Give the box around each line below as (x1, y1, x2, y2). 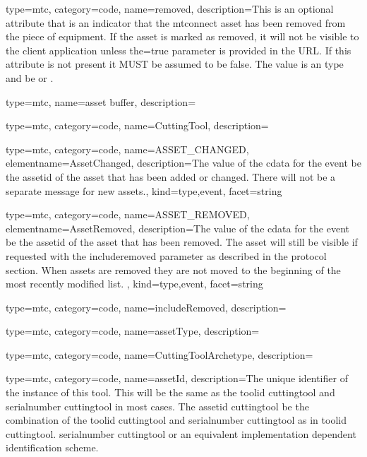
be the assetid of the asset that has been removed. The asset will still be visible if (6, 235, 358, 249)
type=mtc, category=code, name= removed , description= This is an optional (6, 1, 334, 16)
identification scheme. (6, 440, 99, 455)
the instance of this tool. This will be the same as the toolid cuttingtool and (6, 385, 335, 400)
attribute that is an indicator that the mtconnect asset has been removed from (6, 15, 346, 30)
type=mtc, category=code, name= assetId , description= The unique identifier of (6, 371, 348, 386)
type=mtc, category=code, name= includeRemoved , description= (6, 299, 287, 314)
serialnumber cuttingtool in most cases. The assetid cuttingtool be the (6, 398, 309, 413)
